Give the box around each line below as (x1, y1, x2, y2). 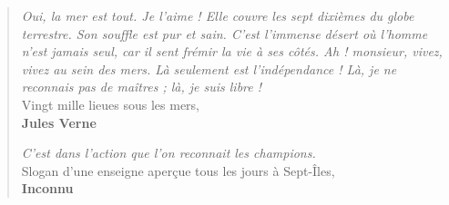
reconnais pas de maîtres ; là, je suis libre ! (21, 77, 262, 96)
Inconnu (21, 179, 74, 198)
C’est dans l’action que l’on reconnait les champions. (21, 143, 316, 162)
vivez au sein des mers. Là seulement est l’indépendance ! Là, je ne (21, 59, 397, 78)
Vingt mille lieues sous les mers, (21, 94, 200, 113)
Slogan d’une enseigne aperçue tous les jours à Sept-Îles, (21, 161, 335, 180)
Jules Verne (21, 112, 97, 132)
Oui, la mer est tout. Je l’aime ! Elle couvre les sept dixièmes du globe (21, 6, 414, 24)
